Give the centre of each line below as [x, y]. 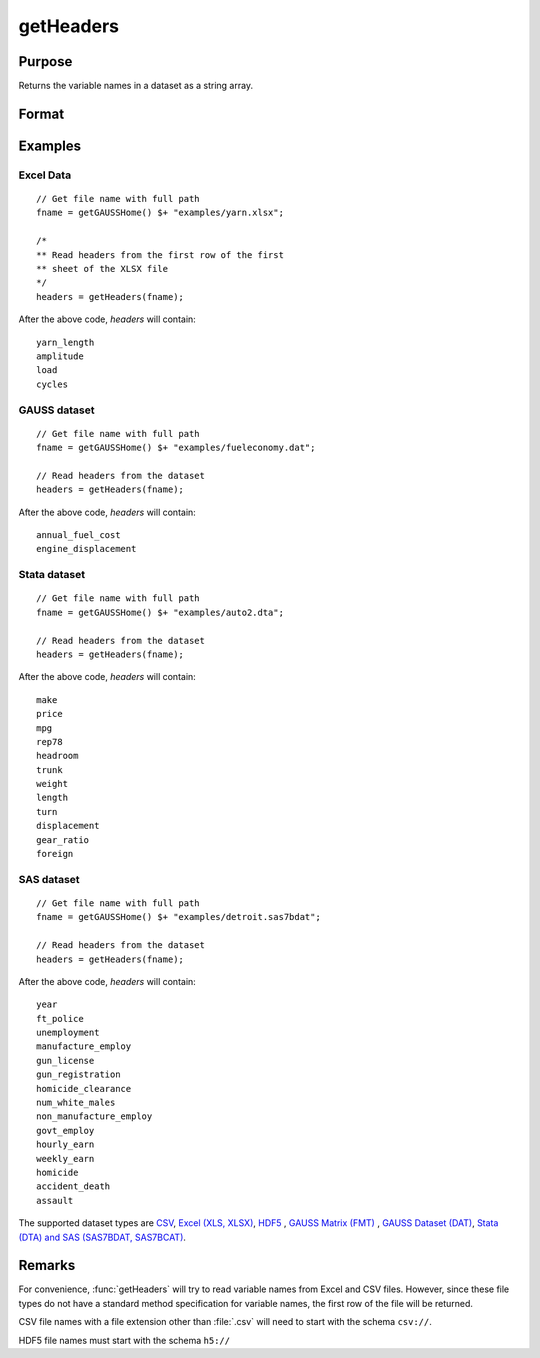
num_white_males [76, 1103]
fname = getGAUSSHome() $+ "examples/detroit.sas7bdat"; [179, 917]
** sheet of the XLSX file [102, 268]
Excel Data [45, 175]
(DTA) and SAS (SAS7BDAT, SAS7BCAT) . [102, 1237]
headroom [57, 756]
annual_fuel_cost [78, 535]
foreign [55, 854]
